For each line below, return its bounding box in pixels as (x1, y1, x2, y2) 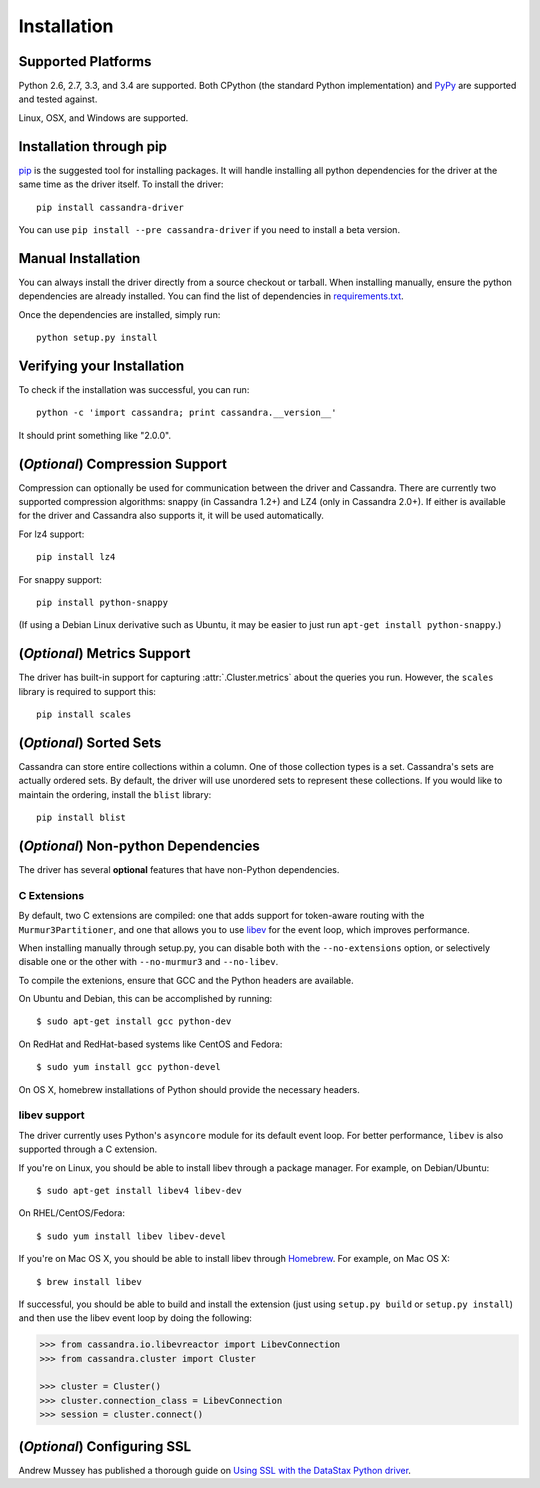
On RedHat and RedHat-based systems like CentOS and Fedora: (18, 1038, 283, 1050)
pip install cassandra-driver (36, 201, 185, 213)
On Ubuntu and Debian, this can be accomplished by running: (18, 993, 273, 1005)
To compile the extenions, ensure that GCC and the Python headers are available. (18, 974, 354, 986)
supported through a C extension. (18, 1143, 158, 1155)
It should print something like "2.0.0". (18, 429, 172, 441)
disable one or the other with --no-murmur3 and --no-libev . (18, 956, 279, 968)
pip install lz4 (36, 551, 116, 563)
